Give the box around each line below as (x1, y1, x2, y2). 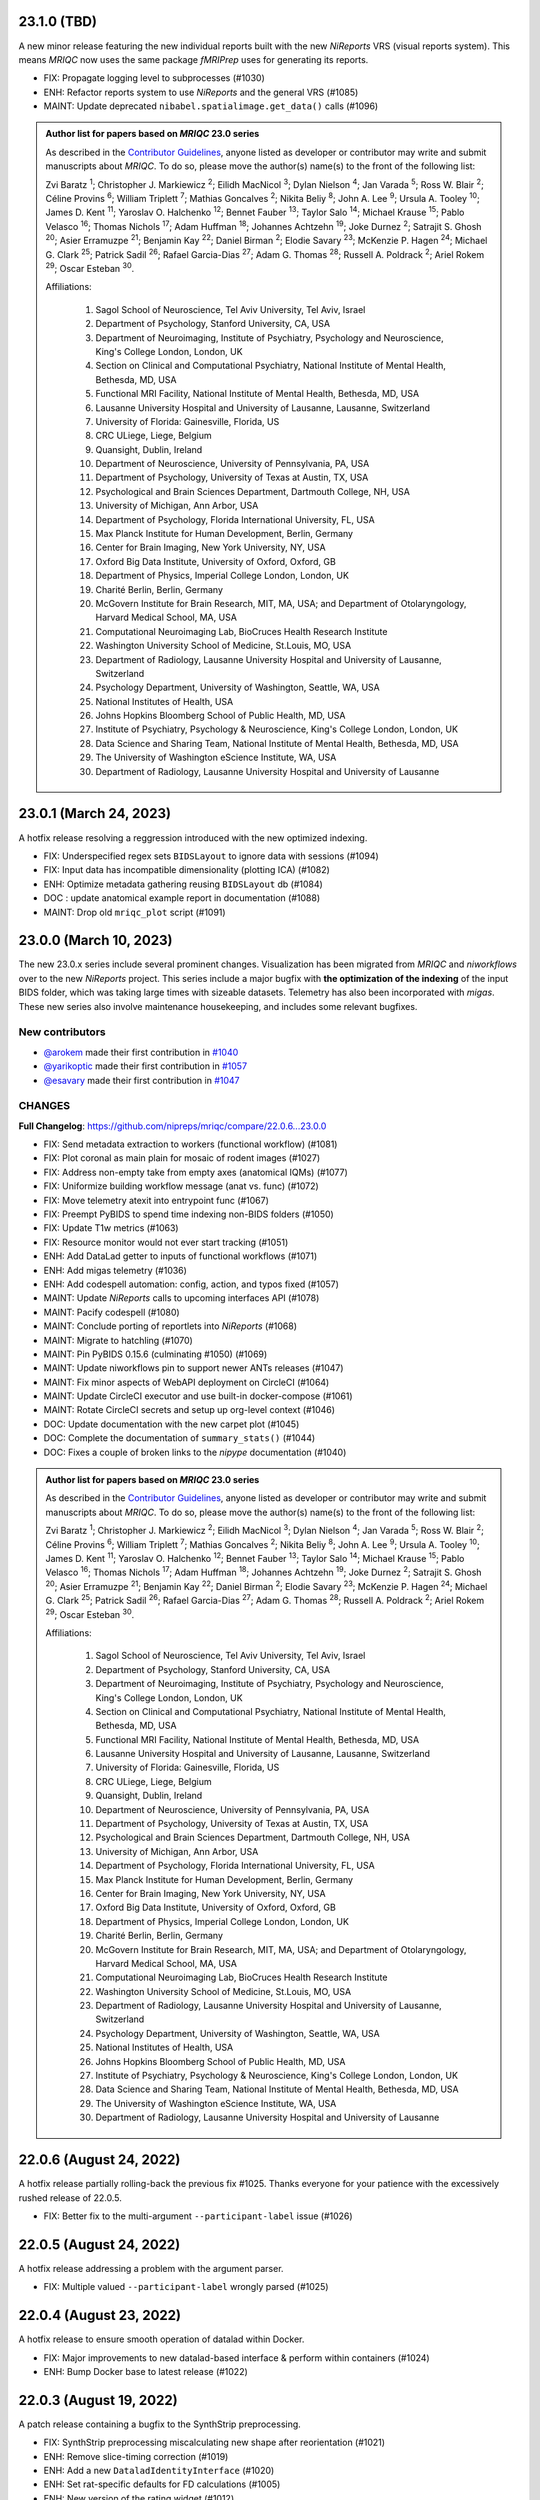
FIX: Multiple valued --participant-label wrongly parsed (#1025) (43, 2281, 329, 2293)
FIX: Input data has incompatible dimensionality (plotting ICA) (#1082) (43, 864, 330, 876)
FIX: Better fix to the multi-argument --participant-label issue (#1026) (43, 2210, 354, 2222)
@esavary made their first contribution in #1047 (43, 1074, 240, 1086)
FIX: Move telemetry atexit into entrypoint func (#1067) (43, 1194, 270, 1206)
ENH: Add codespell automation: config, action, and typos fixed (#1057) (43, 1278, 340, 1290)
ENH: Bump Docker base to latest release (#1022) (43, 2365, 249, 2377)
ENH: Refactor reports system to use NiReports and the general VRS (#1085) (43, 86, 359, 98)
